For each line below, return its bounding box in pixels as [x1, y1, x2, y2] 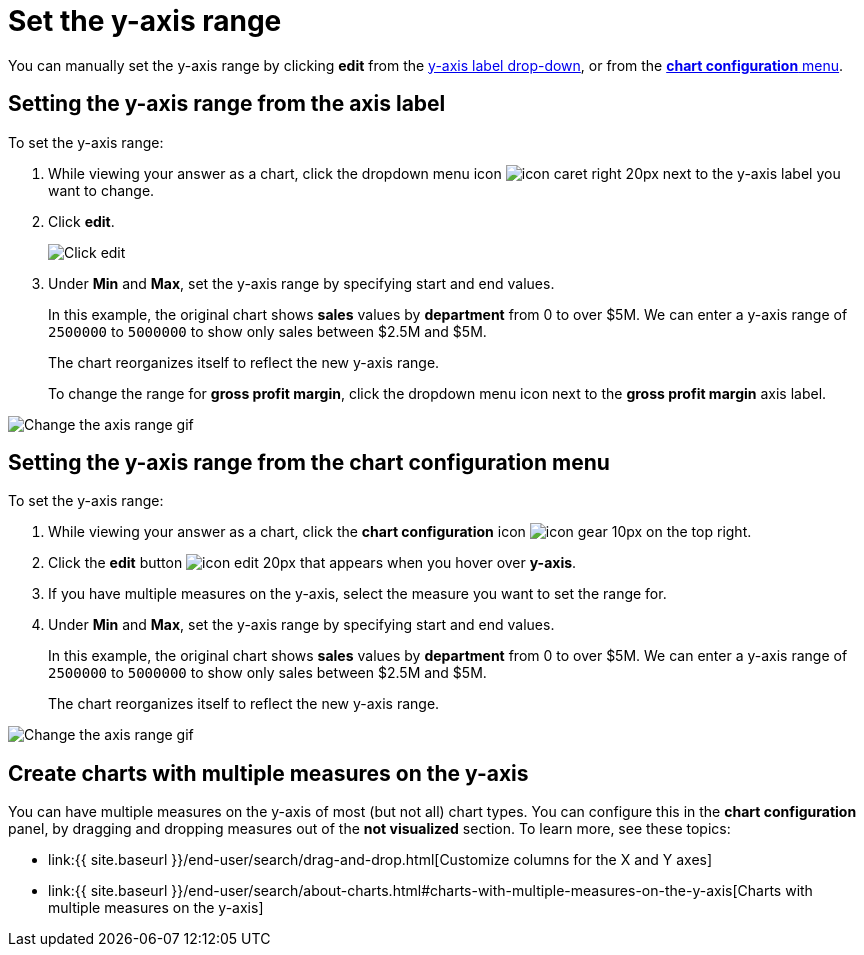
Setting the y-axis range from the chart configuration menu [8, 450, 610, 476]
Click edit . [48, 212, 115, 230]
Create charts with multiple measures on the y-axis [8, 760, 529, 786]
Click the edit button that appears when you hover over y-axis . [48, 554, 577, 572]
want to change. [48, 181, 155, 199]
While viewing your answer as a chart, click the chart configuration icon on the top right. [48, 523, 752, 541]
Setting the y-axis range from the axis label [8, 91, 446, 117]
